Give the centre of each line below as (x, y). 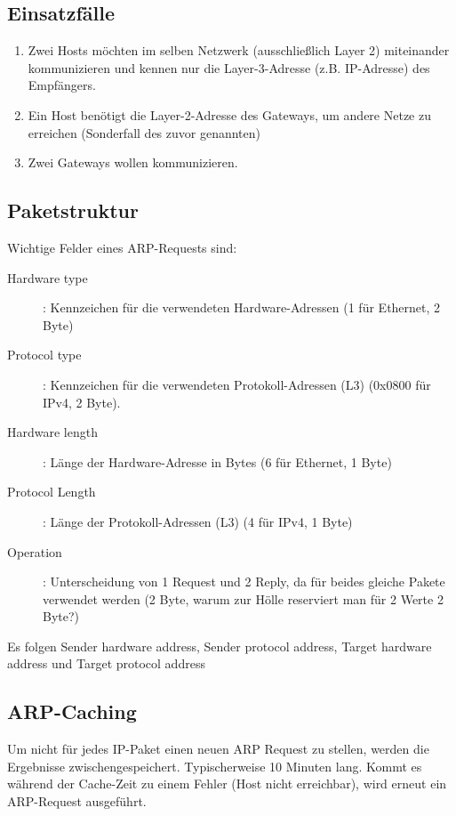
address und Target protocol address (106, 663)
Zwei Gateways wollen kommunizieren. (133, 162)
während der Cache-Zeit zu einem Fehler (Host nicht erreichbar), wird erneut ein (227, 784)
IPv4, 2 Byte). (82, 402)
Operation (35, 551)
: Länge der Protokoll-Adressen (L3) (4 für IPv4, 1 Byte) (198, 521)
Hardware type (48, 277)
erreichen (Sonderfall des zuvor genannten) (144, 132)
